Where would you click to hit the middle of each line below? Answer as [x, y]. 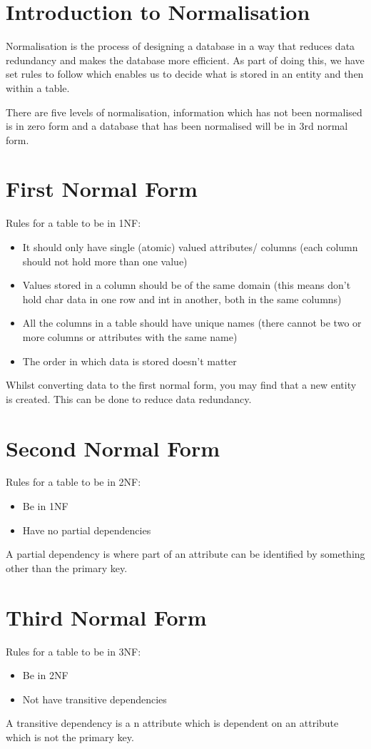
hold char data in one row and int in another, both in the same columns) [182, 299]
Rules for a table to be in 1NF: [73, 223]
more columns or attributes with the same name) [130, 336]
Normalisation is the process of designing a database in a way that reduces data [181, 46]
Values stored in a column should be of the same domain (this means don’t [187, 285]
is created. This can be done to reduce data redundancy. [129, 398]
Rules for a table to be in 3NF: [73, 651]
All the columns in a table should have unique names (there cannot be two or [192, 323]
